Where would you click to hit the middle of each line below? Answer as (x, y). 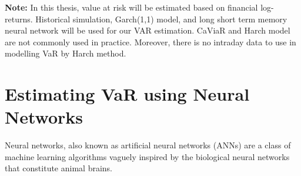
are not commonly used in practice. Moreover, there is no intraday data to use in (150, 41)
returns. (19, 19)
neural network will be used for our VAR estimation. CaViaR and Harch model (148, 30)
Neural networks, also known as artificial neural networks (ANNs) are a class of (148, 145)
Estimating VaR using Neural (127, 94)
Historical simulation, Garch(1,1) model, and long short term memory (161, 19)
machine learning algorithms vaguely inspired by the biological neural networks (147, 156)
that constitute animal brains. (58, 168)
